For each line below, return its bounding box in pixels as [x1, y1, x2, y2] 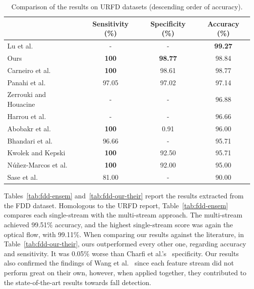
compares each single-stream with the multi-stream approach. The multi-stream [4, 210, 243, 220]
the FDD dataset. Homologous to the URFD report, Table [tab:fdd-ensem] [4, 200, 228, 210]
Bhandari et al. [7, 135, 53, 145]
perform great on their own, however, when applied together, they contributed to [4, 267, 247, 277]
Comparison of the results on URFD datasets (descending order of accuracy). [11, 1, 243, 11]
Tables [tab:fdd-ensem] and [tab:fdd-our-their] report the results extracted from [4, 191, 244, 201]
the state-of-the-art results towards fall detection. [4, 277, 151, 287]
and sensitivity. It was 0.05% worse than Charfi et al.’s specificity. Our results [4, 248, 239, 258]
